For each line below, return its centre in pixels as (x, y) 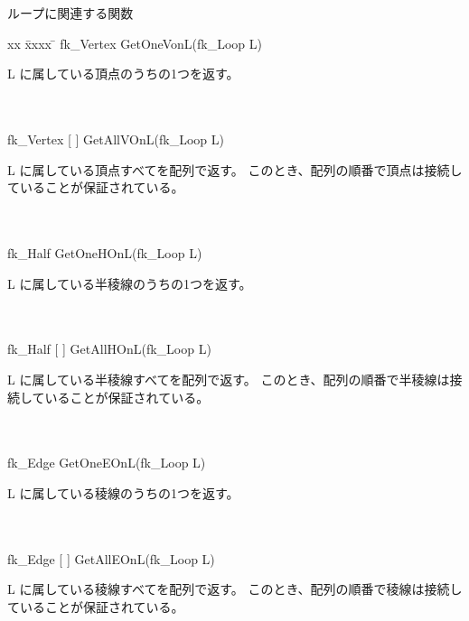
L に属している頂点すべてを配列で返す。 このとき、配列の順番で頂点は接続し (235, 169)
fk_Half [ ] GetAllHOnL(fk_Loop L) (109, 349)
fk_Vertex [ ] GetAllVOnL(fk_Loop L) (116, 139)
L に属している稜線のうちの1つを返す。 (123, 492)
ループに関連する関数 (70, 13)
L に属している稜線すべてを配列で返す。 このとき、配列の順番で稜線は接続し (235, 589)
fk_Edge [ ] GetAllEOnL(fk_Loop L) (111, 558)
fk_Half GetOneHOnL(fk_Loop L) (105, 252)
